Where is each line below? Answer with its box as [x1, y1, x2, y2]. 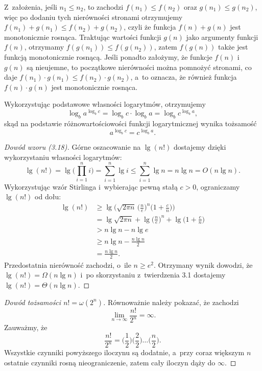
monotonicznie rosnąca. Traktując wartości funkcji [4, 31, 161, 42]
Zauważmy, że [4, 322, 47, 333]
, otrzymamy [24, 41, 64, 52]
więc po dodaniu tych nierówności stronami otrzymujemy [4, 11, 183, 22]
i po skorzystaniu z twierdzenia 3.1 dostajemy [80, 269, 226, 280]
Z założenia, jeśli [4, 2, 57, 12]
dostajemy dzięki [173, 142, 226, 152]
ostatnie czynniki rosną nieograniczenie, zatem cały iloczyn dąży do [4, 357, 216, 367]
